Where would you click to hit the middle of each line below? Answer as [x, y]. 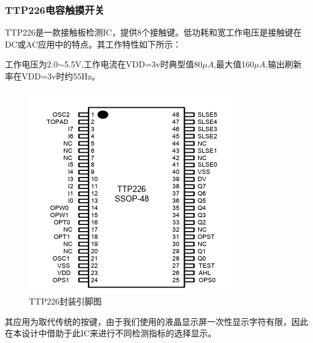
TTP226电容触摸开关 [55, 9]
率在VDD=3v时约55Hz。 [52, 76]
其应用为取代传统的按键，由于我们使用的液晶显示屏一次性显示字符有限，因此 [156, 321]
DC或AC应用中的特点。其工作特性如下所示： [93, 44]
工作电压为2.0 [31, 64]
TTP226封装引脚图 [65, 301]
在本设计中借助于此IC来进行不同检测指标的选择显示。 [111, 333]
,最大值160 [234, 64]
